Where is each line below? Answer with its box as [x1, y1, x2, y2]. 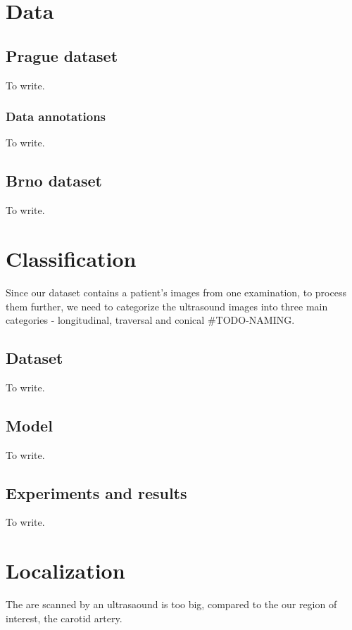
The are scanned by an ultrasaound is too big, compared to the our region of [6, 597, 337, 612]
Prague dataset [6, 44, 118, 66]
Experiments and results [6, 481, 187, 503]
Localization [6, 556, 125, 585]
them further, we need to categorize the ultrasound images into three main [6, 298, 328, 313]
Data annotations [6, 108, 106, 125]
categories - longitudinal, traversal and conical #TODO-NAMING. [6, 313, 295, 327]
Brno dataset [6, 170, 102, 191]
